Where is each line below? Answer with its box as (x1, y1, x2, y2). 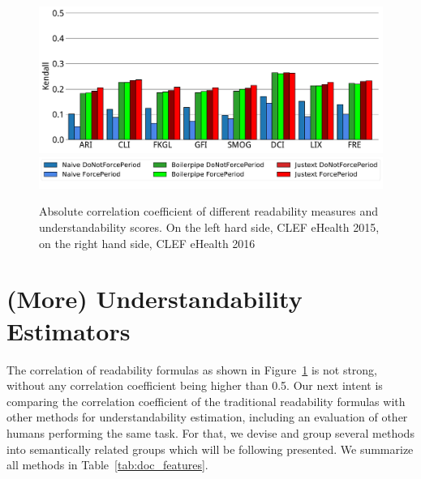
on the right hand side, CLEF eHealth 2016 (39, 234, 256, 251)
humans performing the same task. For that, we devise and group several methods (6, 424, 415, 441)
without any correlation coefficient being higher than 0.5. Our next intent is (6, 377, 383, 394)
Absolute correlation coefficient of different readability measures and (39, 203, 379, 220)
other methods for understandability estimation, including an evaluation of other (6, 408, 408, 426)
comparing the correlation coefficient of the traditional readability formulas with (6, 392, 406, 409)
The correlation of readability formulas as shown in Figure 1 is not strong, (6, 361, 378, 378)
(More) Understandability (6, 282, 303, 315)
